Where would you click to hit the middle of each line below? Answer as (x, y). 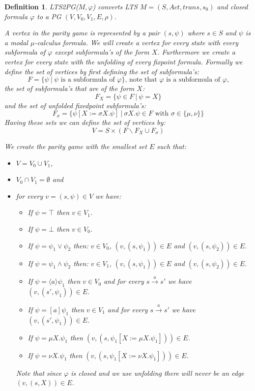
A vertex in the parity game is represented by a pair (82, 33)
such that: (171, 146)
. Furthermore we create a (196, 52)
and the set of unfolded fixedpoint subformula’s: (75, 105)
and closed (232, 6)
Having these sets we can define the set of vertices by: (85, 122)
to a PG (49, 16)
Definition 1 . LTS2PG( (42, 6)
